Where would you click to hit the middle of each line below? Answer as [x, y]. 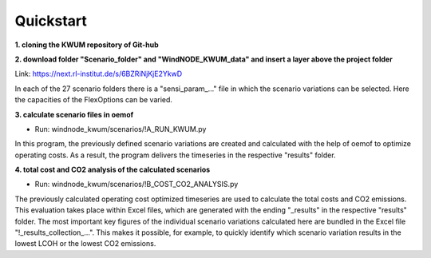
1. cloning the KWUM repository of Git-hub [87, 45]
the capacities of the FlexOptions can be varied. [94, 100]
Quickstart [51, 21]
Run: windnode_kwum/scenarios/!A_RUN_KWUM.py [121, 129]
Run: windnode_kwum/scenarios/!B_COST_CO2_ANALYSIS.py [136, 185]
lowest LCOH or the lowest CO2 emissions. [85, 244]
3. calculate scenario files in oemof [74, 114]
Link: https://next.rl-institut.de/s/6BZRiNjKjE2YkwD [99, 74]
